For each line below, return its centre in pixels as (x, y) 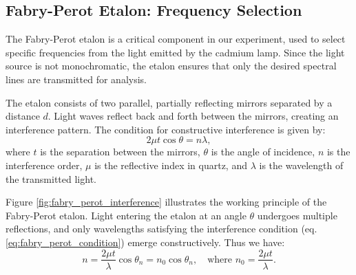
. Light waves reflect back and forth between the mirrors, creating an (193, 116)
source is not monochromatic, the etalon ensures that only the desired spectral (171, 66)
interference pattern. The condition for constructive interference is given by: (166, 129)
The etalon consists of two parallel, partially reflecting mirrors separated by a (169, 102)
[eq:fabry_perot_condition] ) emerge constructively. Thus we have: (145, 242)
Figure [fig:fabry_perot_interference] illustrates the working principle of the (166, 202)
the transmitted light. (51, 178)
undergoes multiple (297, 215)
